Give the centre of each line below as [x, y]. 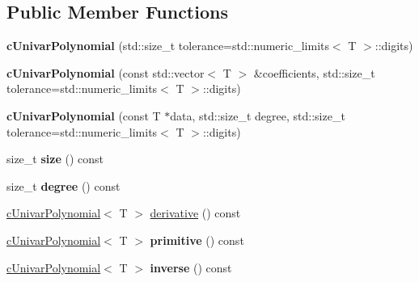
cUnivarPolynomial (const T [84, 115]
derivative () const [195, 213]
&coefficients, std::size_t [314, 72]
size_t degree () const [63, 185]
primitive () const [197, 240]
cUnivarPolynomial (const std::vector [106, 72]
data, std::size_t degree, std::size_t [258, 115]
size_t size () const [55, 159]
